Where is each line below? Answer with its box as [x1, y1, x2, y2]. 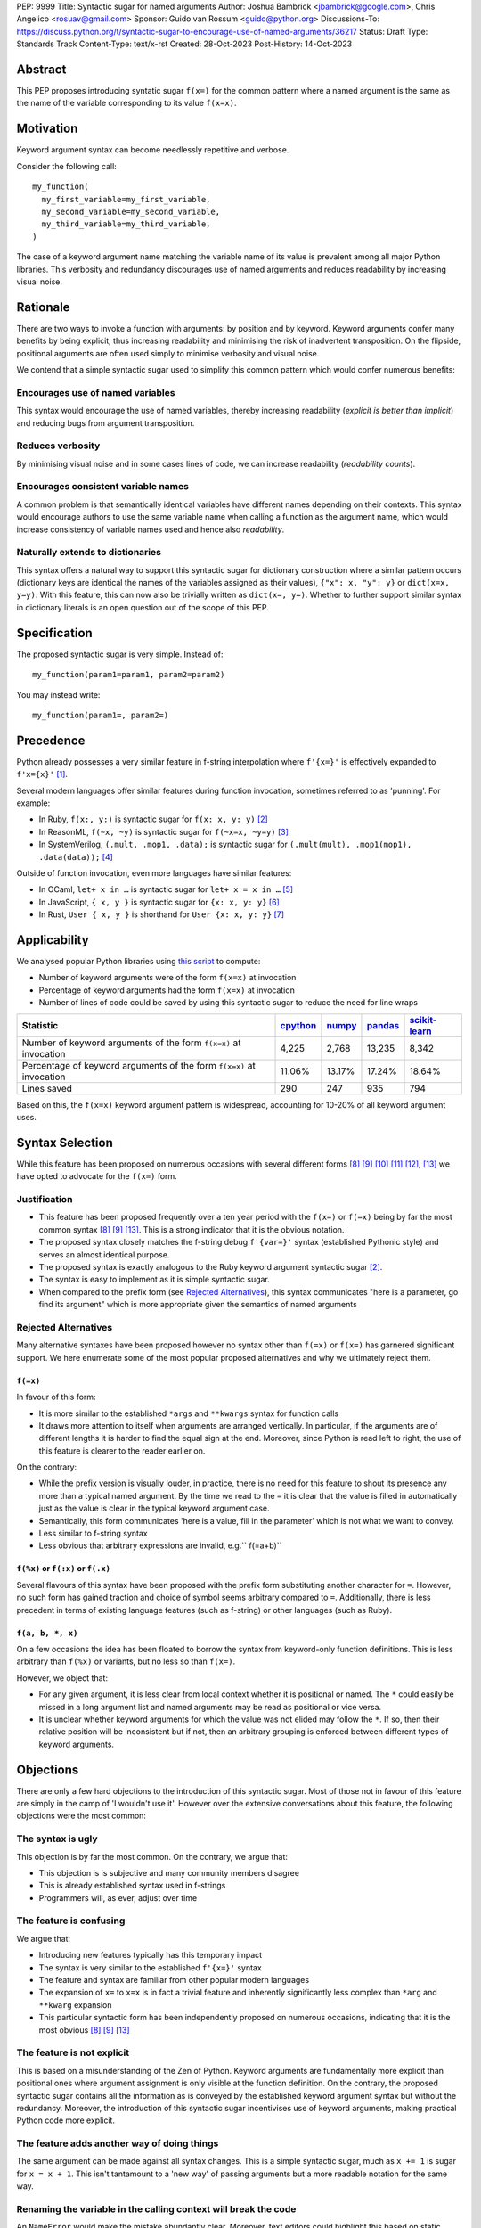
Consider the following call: [16, 160, 118, 171]
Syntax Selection [16, 1134, 113, 1150]
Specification [16, 625, 93, 641]
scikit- [409, 1013, 437, 1026]
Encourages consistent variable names [16, 480, 189, 493]
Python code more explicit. [16, 2115, 116, 2126]
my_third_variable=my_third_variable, [41, 219, 211, 229]
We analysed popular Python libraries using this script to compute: [16, 956, 261, 967]
